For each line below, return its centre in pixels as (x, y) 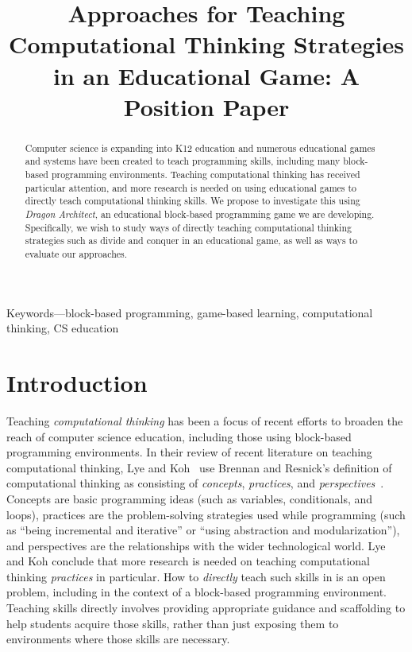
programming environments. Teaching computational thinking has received (206, 175)
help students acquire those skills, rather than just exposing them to (173, 623)
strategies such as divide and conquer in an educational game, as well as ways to (191, 241)
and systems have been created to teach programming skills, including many (183, 161)
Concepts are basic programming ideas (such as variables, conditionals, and (190, 498)
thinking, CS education (63, 328)
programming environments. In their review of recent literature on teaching (189, 452)
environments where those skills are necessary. (118, 639)
